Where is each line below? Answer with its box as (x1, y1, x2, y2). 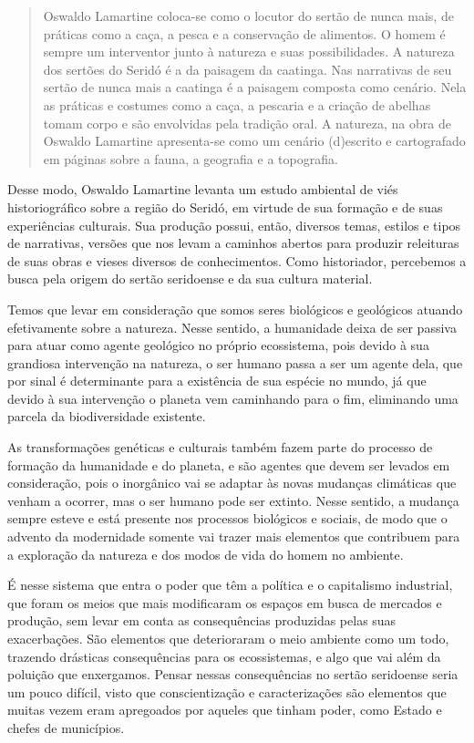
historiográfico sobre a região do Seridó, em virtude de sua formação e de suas (7, 197, 443, 216)
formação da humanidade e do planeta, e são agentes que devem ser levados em (7, 455, 450, 474)
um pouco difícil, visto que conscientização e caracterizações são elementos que (7, 682, 447, 701)
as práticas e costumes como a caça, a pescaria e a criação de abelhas (43, 95, 431, 114)
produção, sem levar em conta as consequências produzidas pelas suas (7, 611, 397, 630)
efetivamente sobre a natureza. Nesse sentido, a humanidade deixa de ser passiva (7, 317, 457, 336)
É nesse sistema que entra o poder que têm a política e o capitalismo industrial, (7, 575, 453, 594)
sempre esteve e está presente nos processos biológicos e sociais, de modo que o (7, 509, 448, 528)
